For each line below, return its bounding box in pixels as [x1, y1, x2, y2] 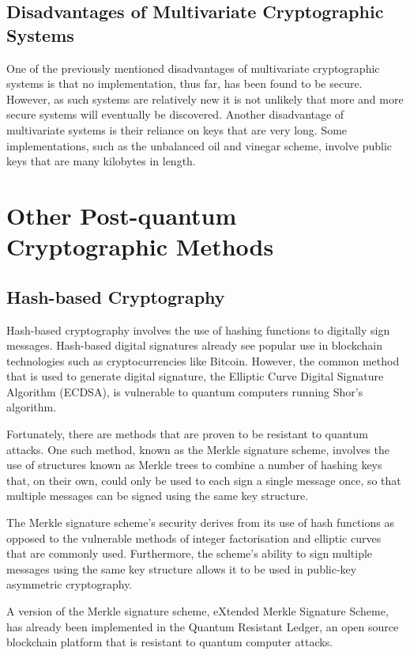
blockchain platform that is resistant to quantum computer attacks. [6, 634, 333, 650]
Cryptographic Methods [6, 230, 274, 263]
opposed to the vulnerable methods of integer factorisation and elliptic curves [6, 529, 382, 546]
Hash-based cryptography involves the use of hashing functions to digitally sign [6, 321, 390, 338]
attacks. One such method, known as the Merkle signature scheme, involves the [6, 441, 390, 457]
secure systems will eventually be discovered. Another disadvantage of [6, 106, 344, 123]
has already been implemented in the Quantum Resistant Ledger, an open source [6, 618, 399, 634]
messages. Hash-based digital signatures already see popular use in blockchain [6, 337, 383, 354]
